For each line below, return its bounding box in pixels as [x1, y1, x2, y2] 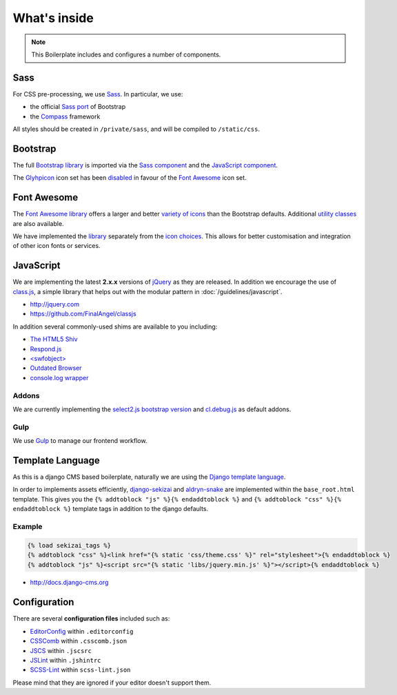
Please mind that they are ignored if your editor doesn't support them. [12, 678, 212, 687]
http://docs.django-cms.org [30, 579, 109, 587]
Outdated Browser [30, 364, 82, 372]
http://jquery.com [30, 300, 79, 309]
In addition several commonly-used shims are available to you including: [12, 322, 218, 331]
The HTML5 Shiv [30, 335, 79, 344]
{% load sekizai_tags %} [27, 541, 112, 549]
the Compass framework [30, 112, 101, 121]
